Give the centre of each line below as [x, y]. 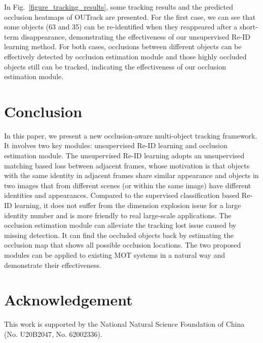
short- [249, 27]
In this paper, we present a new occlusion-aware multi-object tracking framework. [131, 135]
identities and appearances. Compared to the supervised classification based [122, 195]
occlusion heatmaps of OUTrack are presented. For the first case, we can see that [130, 16]
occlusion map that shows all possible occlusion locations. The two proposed [123, 245]
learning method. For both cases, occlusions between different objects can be [123, 46]
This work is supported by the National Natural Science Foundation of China [124, 324]
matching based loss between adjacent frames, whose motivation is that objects [127, 165]
